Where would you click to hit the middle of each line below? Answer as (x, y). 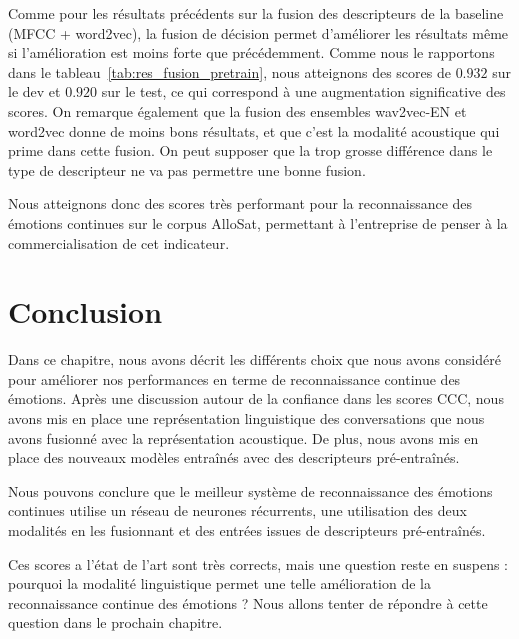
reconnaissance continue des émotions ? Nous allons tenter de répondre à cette (248, 602)
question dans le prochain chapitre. (115, 622)
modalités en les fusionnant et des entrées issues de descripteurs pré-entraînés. (247, 530)
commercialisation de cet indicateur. (119, 242)
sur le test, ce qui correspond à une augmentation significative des (303, 91)
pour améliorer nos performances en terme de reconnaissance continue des (234, 378)
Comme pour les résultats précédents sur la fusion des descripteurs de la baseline (256, 13)
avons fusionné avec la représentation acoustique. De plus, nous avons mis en (243, 437)
